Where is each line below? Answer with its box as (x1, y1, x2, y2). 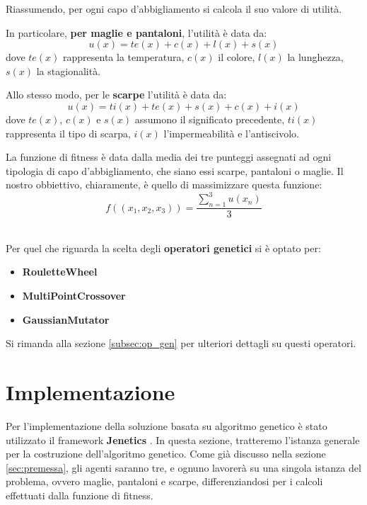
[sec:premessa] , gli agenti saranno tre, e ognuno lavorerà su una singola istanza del (6, 460, 361, 475)
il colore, (218, 50, 255, 64)
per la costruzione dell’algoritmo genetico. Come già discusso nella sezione (6, 446, 326, 461)
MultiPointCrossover (22, 288, 126, 303)
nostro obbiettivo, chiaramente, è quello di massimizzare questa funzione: (6, 177, 322, 192)
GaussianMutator (22, 312, 110, 327)
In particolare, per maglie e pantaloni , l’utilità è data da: (6, 25, 267, 40)
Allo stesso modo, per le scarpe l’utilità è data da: (6, 87, 227, 102)
